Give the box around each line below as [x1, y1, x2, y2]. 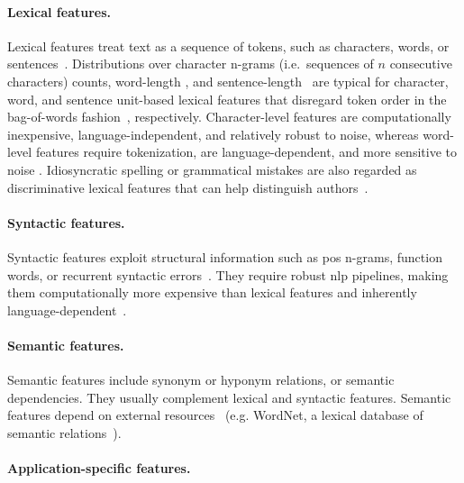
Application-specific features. [7, 459, 191, 478]
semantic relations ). [7, 423, 122, 442]
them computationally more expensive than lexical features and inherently [7, 283, 417, 302]
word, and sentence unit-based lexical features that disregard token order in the [7, 89, 447, 108]
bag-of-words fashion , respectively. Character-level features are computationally [7, 107, 451, 126]
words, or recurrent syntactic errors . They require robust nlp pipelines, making [7, 265, 449, 284]
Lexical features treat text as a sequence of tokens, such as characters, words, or [7, 36, 450, 55]
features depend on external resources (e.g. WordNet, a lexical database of [7, 406, 423, 424]
